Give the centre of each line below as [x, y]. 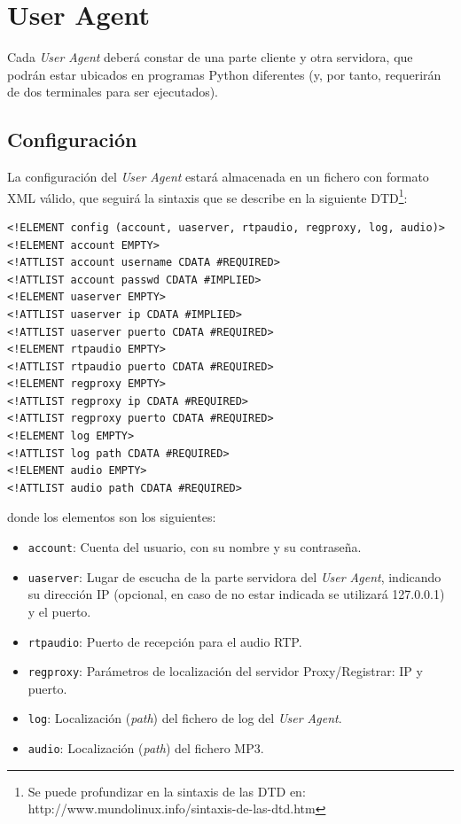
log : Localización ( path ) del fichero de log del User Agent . [185, 718]
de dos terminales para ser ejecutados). [113, 92]
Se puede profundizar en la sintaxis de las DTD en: [167, 791]
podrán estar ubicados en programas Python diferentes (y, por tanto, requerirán [224, 74]
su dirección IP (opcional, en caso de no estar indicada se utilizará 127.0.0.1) [236, 594]
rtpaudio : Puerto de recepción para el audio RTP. [165, 641]
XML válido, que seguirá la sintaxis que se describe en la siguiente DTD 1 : [207, 196]
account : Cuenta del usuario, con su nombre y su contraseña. [195, 547]
